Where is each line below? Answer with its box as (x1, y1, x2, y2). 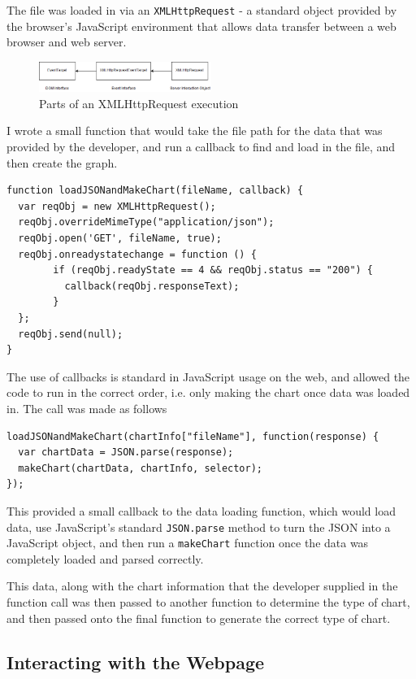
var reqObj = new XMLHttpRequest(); (18, 200, 216, 212)
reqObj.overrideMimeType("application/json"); (18, 216, 275, 229)
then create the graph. (6, 154, 118, 171)
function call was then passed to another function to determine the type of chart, (6, 594, 410, 611)
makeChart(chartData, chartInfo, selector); (18, 462, 262, 474)
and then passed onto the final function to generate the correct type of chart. (6, 609, 391, 626)
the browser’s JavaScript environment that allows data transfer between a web (6, 17, 396, 34)
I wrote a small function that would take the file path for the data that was (6, 122, 383, 139)
